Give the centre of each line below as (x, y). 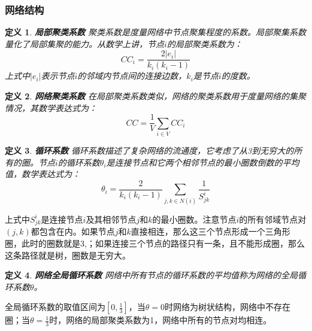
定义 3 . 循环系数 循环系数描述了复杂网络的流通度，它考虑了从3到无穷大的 (149, 151)
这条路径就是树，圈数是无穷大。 (68, 255)
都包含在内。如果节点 (73, 231)
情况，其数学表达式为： (51, 107)
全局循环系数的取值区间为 (55, 307)
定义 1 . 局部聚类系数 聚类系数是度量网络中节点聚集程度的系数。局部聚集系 (151, 32)
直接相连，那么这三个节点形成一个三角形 (210, 231)
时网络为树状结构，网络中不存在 (228, 307)
